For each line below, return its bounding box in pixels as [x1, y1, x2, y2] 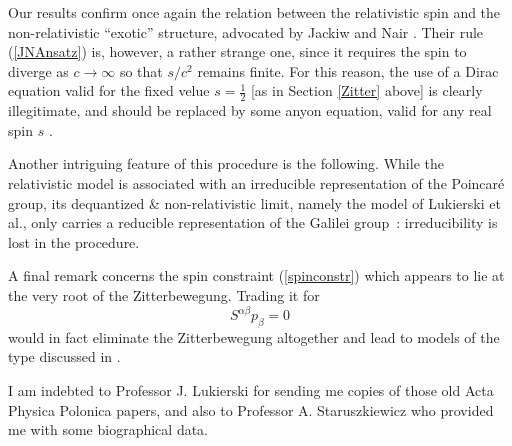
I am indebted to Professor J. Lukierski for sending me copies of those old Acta [8, 380, 494, 401]
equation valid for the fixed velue [8, 80, 210, 101]
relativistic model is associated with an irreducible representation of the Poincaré [8, 172, 505, 193]
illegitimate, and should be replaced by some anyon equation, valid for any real [8, 100, 492, 121]
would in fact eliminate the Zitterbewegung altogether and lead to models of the [8, 326, 500, 347]
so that [119, 60, 163, 81]
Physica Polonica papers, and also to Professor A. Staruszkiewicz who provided [8, 399, 494, 420]
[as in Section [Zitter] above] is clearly [250, 80, 483, 101]
